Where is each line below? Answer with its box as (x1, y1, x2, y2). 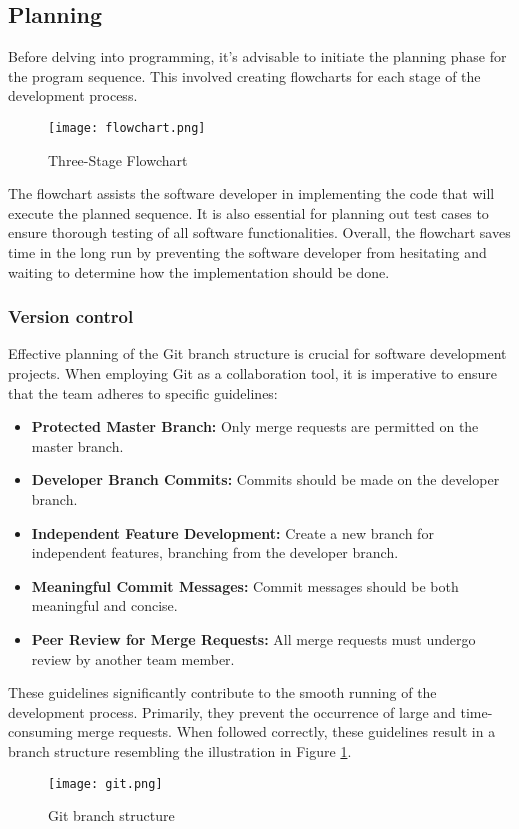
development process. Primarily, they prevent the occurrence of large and (8, 701, 456, 722)
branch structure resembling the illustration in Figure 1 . (8, 740, 352, 761)
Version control (8, 304, 134, 329)
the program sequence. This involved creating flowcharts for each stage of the (8, 65, 481, 86)
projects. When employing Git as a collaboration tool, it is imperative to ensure (8, 363, 498, 384)
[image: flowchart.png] (48, 120, 206, 135)
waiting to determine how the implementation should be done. (8, 261, 390, 282)
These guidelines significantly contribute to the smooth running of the (8, 682, 437, 703)
